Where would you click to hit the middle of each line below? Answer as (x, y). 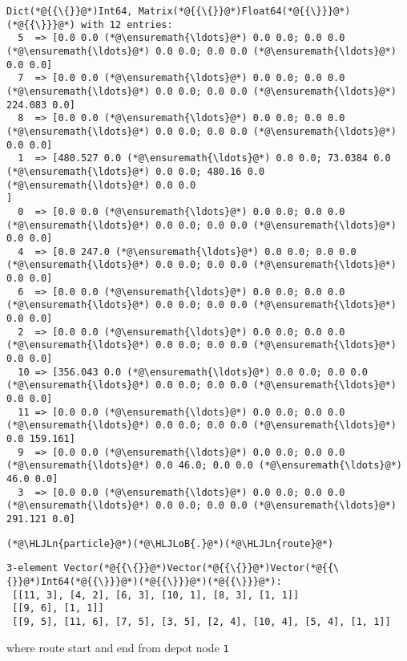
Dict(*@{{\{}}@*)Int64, (70, 11)
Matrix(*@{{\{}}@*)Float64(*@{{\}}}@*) (244, 11)
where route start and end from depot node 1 (118, 647)
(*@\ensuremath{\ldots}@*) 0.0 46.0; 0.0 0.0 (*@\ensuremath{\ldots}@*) (204, 466)
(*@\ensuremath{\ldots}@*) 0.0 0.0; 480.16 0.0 (136, 171)
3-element (32, 568)
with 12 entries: (127, 24)
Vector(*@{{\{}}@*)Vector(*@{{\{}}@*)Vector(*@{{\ (201, 568)
